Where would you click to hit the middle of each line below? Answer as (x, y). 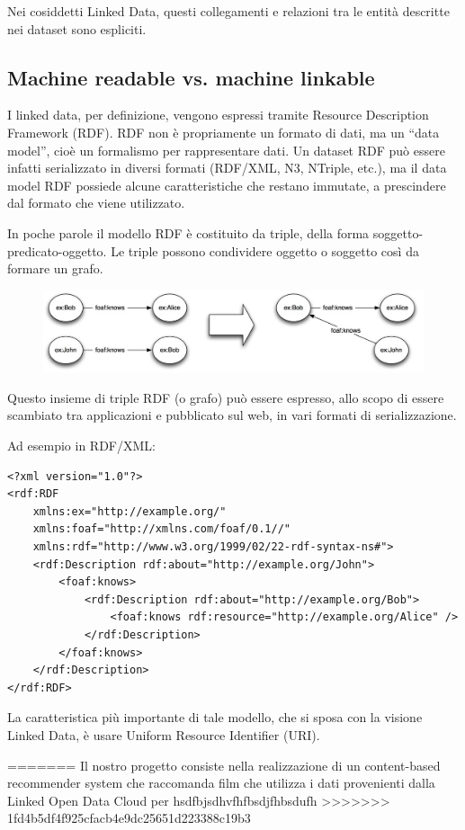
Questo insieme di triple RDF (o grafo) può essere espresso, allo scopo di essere (226, 397)
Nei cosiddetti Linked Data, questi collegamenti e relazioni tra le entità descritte (228, 11)
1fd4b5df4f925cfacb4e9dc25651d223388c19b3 (129, 818)
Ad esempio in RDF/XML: (81, 446)
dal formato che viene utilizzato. (96, 203)
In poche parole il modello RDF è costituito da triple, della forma (188, 232)
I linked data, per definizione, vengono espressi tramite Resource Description (218, 115)
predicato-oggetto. (57, 250)
